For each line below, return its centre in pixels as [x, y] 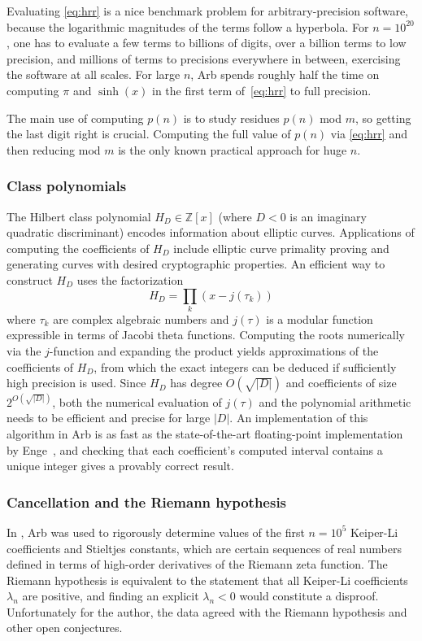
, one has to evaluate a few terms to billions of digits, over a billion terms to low [207, 43]
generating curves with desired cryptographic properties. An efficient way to [196, 264]
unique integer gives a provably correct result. [120, 466]
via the [24, 351]
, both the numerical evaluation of [137, 401]
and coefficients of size [341, 383]
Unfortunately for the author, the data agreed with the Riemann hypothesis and [207, 611]
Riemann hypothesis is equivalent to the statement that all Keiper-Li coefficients [207, 580]
